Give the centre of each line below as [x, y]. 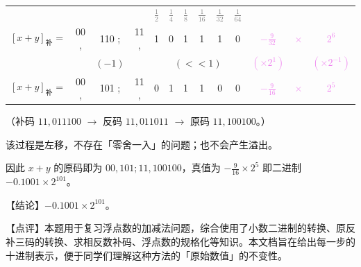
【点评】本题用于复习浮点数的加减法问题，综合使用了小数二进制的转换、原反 [180, 228]
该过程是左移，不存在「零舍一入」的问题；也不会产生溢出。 [142, 144]
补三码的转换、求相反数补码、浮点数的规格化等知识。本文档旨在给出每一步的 [180, 241]
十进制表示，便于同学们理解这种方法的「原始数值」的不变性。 [146, 255]
